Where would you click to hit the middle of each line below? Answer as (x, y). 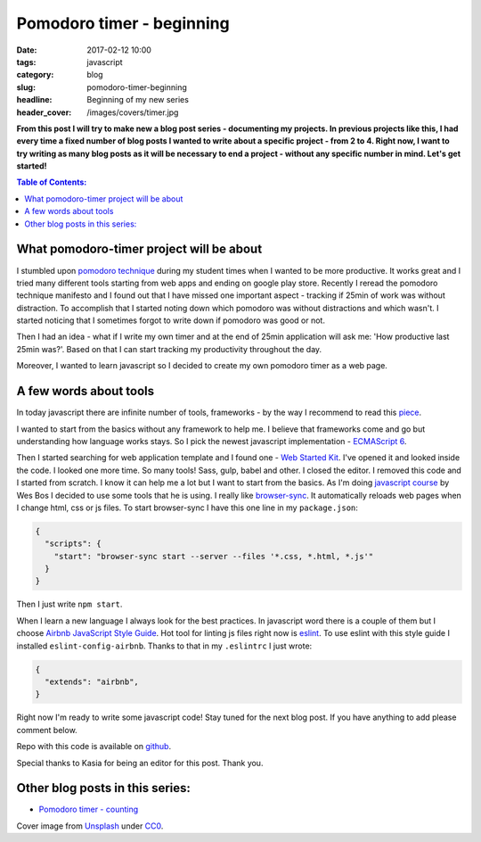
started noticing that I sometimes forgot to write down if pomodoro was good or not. (171, 320)
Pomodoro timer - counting (89, 809)
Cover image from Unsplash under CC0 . (90, 826)
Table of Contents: (52, 182)
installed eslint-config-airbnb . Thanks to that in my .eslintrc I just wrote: (164, 646)
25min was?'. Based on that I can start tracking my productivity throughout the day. (169, 349)
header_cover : (44, 112)
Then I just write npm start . (69, 604)
